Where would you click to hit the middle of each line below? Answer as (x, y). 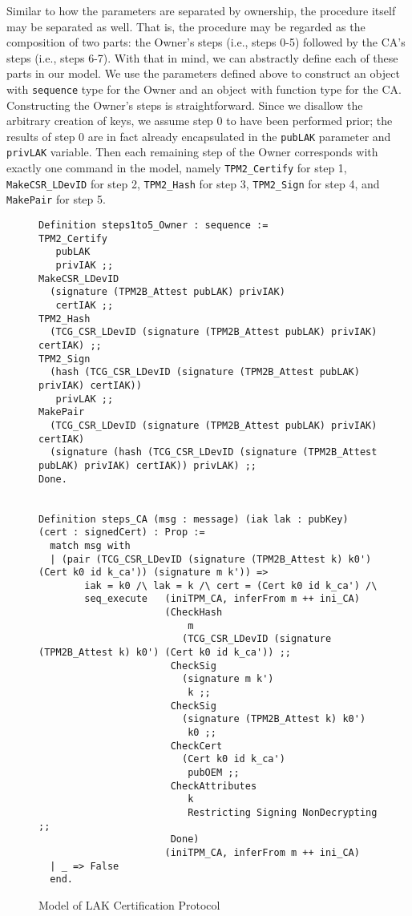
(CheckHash (194, 613)
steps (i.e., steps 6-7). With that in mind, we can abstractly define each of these (202, 57)
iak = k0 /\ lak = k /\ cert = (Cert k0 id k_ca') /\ (231, 585)
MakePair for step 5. (56, 199)
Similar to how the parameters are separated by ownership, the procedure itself (201, 10)
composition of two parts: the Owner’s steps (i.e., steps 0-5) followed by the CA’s (206, 42)
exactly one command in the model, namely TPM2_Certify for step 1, (177, 168)
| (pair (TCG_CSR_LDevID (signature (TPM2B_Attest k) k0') (211, 559)
